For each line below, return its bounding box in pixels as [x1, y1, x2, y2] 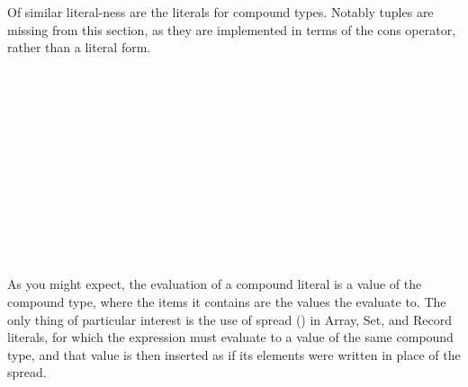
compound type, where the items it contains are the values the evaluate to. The [7, 292, 446, 310]
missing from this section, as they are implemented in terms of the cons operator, [7, 20, 456, 39]
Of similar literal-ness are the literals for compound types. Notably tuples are [7, 3, 434, 21]
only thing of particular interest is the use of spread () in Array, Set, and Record [7, 310, 452, 328]
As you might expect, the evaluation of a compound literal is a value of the [7, 274, 422, 293]
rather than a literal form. [7, 38, 151, 57]
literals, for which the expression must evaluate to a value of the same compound [7, 328, 454, 346]
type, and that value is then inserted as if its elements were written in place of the [7, 345, 461, 364]
